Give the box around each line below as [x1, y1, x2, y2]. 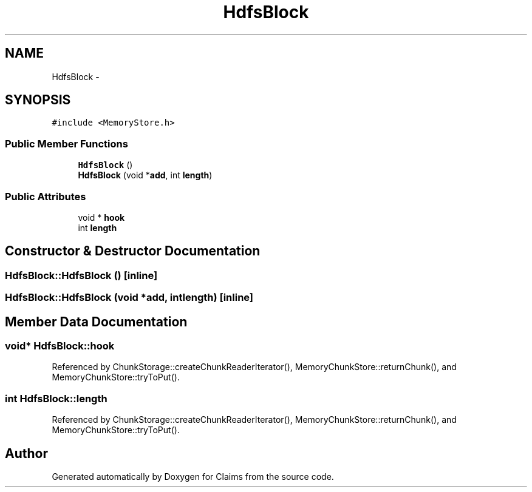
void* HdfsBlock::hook [5, 340, 115, 352]
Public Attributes [5, 190, 86, 203]
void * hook [78, 212, 125, 223]
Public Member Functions [5, 137, 128, 150]
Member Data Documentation [5, 314, 188, 329]
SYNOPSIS [5, 92, 71, 108]
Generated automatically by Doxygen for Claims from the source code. [52, 471, 334, 482]
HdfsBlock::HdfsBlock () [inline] [5, 269, 158, 281]
